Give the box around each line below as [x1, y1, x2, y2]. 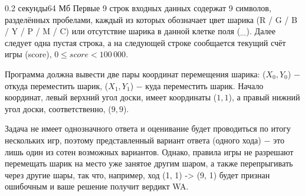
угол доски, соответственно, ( [5, 102, 111, 115]
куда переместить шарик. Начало [145, 79, 264, 92]
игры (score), [5, 48, 52, 60]
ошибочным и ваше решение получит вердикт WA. [5, 180, 189, 192]
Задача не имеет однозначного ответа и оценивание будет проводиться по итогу [5, 122, 291, 135]
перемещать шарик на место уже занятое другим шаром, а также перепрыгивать [5, 157, 293, 169]
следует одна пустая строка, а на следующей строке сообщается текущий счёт [5, 36, 286, 48]
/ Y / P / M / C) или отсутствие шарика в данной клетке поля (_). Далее [5, 25, 276, 37]
